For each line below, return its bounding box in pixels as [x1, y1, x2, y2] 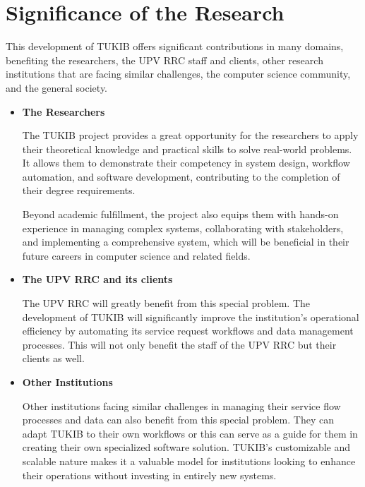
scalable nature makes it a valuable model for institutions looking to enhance [22, 453, 356, 468]
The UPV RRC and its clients [22, 272, 173, 287]
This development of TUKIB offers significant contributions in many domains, [6, 39, 344, 54]
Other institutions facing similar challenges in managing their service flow [22, 398, 341, 413]
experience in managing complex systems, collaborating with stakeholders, [22, 220, 344, 235]
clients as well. [22, 351, 85, 366]
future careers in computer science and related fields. [22, 248, 251, 263]
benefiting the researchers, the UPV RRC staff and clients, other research [6, 52, 323, 67]
